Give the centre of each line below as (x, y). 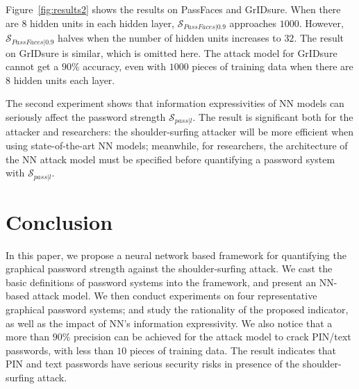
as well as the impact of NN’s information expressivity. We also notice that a (169, 323)
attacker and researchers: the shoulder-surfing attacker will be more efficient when (180, 132)
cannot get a (32, 66)
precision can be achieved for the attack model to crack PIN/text (212, 337)
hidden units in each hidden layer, (102, 23)
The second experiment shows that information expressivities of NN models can (175, 103)
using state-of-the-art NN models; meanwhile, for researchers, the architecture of (177, 145)
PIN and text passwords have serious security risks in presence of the (152, 364)
